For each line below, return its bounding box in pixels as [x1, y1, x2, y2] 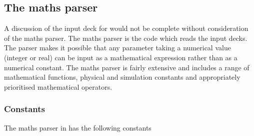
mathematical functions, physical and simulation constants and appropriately [4, 72, 240, 82]
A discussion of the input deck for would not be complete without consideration [4, 23, 248, 33]
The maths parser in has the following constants [4, 122, 151, 133]
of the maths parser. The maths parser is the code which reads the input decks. [4, 32, 247, 43]
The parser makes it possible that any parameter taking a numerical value [4, 42, 231, 53]
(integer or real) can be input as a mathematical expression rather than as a [4, 52, 237, 62]
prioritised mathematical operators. [4, 81, 112, 92]
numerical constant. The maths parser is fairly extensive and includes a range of [4, 62, 249, 72]
